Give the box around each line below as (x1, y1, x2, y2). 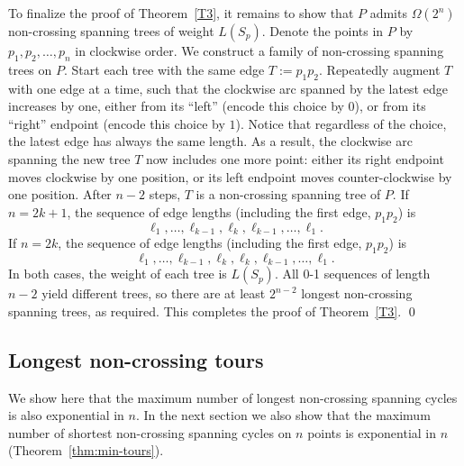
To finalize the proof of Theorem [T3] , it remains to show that (8, 4, 354, 22)
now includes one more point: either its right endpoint (145, 149, 444, 168)
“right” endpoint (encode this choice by (8, 114, 225, 132)
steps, (149, 185, 181, 204)
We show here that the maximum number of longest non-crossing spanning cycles (8, 388, 458, 407)
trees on (8, 59, 52, 78)
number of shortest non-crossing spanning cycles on (8, 423, 292, 442)
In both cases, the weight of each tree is (8, 264, 227, 283)
